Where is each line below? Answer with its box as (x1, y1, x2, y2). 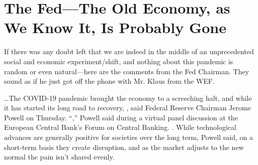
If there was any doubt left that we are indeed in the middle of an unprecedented (4, 46, 254, 57)
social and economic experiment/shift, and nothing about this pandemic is (4, 56, 233, 66)
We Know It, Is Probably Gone (4, 17, 226, 38)
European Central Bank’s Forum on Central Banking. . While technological (4, 122, 236, 132)
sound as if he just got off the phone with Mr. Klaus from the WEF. (4, 76, 215, 86)
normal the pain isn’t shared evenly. (4, 151, 115, 162)
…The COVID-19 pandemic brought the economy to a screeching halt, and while (4, 92, 252, 103)
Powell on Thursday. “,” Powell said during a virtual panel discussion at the (4, 112, 238, 122)
